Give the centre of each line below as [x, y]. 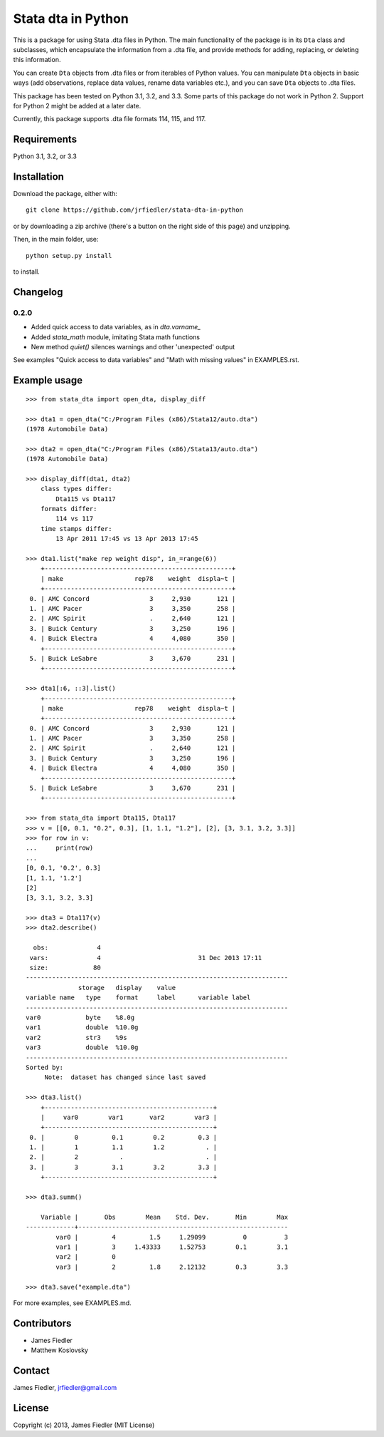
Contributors [42, 1323]
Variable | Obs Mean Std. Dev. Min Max [164, 1217]
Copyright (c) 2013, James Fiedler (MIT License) [84, 1425]
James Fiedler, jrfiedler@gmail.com [65, 1388]
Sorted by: [45, 1067]
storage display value [127, 988]
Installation [38, 177]
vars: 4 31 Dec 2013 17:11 [146, 958]
